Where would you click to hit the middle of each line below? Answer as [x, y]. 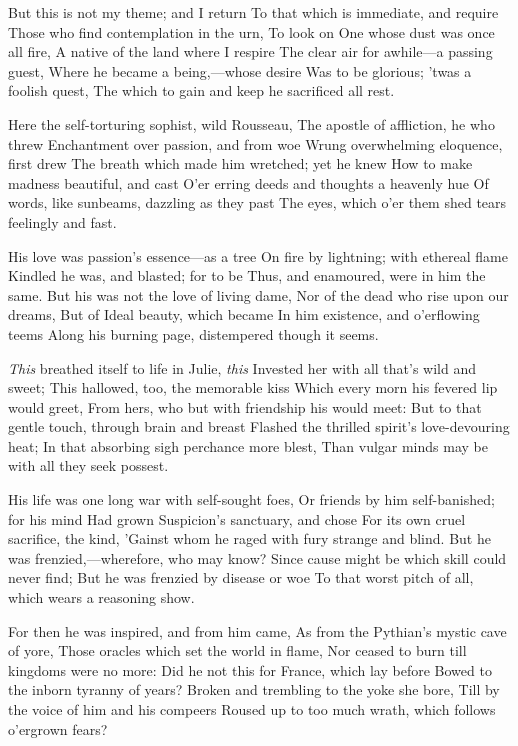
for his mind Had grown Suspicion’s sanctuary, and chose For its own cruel [237, 518]
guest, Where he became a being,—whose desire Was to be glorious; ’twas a [240, 70]
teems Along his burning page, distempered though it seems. [193, 333]
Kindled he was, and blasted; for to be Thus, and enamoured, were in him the [247, 275]
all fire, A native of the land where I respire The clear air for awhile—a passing [250, 51]
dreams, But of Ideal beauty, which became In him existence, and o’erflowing [244, 314]
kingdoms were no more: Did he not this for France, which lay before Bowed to [250, 669]
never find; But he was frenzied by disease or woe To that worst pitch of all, [241, 577]
